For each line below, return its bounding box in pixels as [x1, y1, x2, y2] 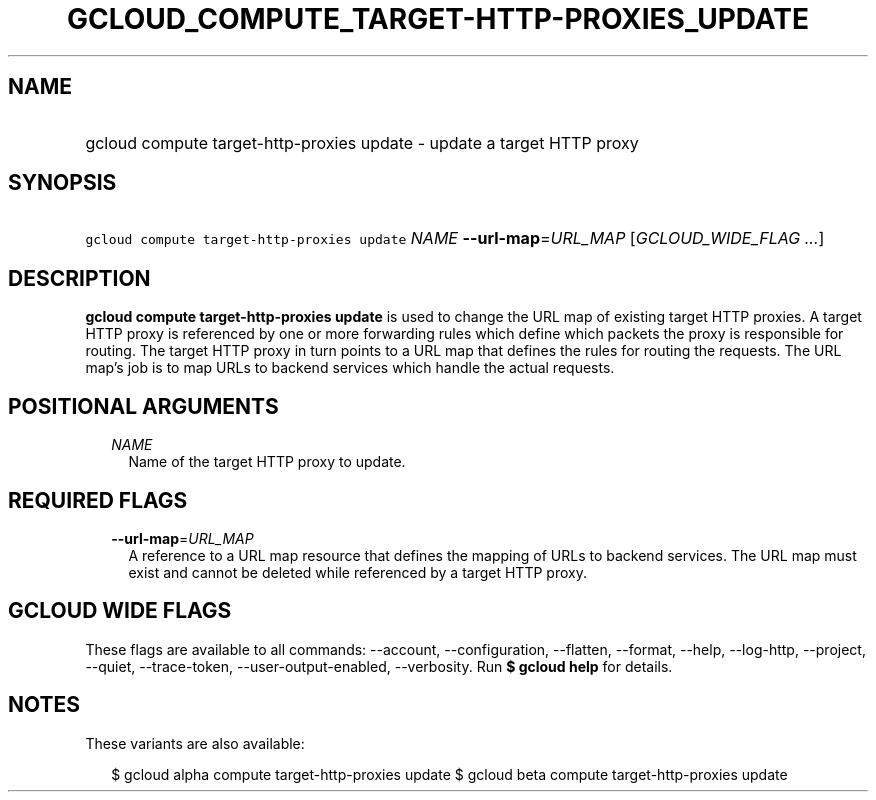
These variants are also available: [85, 734, 305, 752]
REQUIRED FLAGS [8, 487, 188, 513]
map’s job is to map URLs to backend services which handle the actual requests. [85, 359, 615, 377]
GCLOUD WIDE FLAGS [8, 598, 232, 624]
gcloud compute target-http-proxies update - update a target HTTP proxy [85, 132, 639, 153]
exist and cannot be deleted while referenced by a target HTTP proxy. [128, 563, 587, 581]
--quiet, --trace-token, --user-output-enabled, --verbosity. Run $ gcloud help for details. [85, 657, 673, 675]
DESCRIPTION [8, 265, 151, 291]
